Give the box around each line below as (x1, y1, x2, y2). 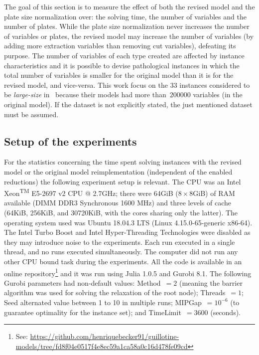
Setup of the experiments (4, 133, 137, 149)
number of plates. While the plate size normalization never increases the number (4, 21, 250, 31)
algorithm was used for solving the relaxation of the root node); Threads (4, 287, 226, 298)
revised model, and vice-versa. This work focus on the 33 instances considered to (4, 79, 250, 90)
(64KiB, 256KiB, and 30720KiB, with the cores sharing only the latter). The (4, 207, 238, 217)
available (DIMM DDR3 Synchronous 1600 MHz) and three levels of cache (4, 197, 231, 208)
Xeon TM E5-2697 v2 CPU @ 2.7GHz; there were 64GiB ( (4, 186, 178, 198)
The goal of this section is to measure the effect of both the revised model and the (4, 1, 255, 11)
